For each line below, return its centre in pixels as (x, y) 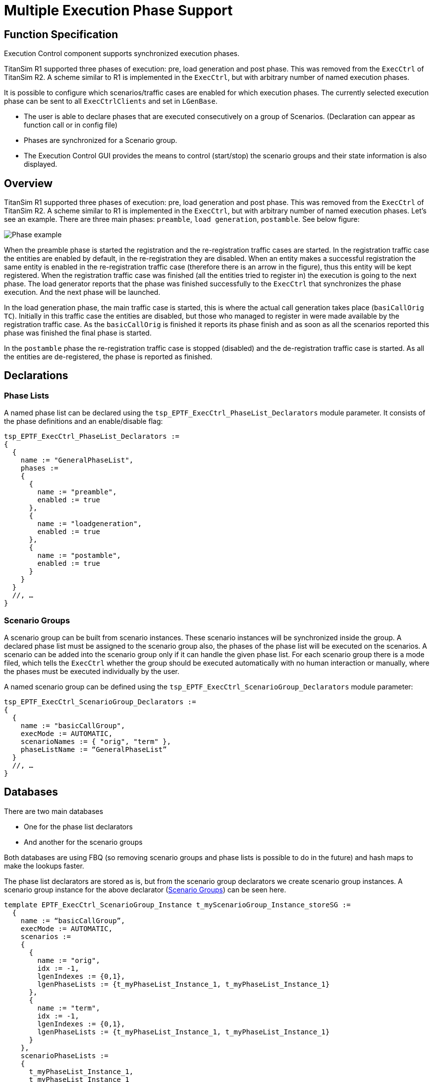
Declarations (36, 376)
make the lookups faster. (44, 866)
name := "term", (69, 1008)
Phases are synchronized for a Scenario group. (101, 140)
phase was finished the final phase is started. (78, 333)
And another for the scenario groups (83, 842)
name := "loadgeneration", (90, 524)
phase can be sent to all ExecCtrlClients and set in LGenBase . (111, 101)
